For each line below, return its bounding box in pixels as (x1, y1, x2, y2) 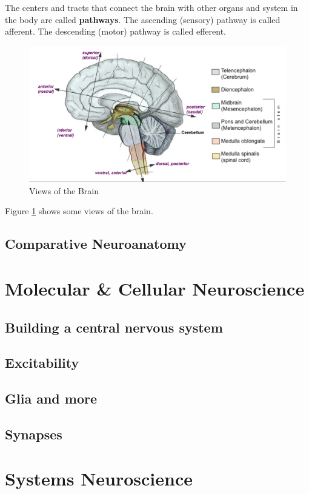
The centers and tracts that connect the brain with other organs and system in (5, 1, 298, 13)
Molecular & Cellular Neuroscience (5, 276, 305, 300)
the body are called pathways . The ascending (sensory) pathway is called (5, 13, 281, 25)
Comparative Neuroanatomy (5, 234, 187, 253)
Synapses (5, 424, 62, 443)
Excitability (5, 353, 79, 372)
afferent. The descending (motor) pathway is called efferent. (5, 25, 227, 38)
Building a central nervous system (5, 317, 223, 336)
